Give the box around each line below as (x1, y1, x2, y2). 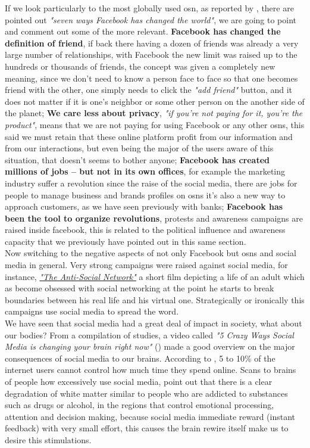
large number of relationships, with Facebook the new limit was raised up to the (5, 48, 298, 61)
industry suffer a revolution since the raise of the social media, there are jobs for (5, 176, 298, 189)
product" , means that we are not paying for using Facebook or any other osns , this (5, 118, 305, 130)
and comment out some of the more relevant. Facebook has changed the (5, 25, 281, 38)
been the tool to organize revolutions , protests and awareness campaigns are (5, 211, 303, 224)
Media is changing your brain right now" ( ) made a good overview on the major (5, 340, 295, 353)
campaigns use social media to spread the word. (5, 305, 179, 318)
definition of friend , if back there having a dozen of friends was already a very (5, 36, 299, 49)
